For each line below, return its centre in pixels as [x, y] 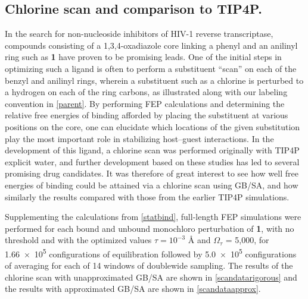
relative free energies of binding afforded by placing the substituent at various [147, 115]
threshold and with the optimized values [78, 240]
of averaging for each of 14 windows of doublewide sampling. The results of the [149, 265]
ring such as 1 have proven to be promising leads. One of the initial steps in [143, 57]
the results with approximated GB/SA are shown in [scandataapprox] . [133, 289]
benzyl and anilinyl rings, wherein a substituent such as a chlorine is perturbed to [154, 80]
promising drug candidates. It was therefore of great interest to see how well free [152, 173]
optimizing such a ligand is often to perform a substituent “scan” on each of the [151, 68]
